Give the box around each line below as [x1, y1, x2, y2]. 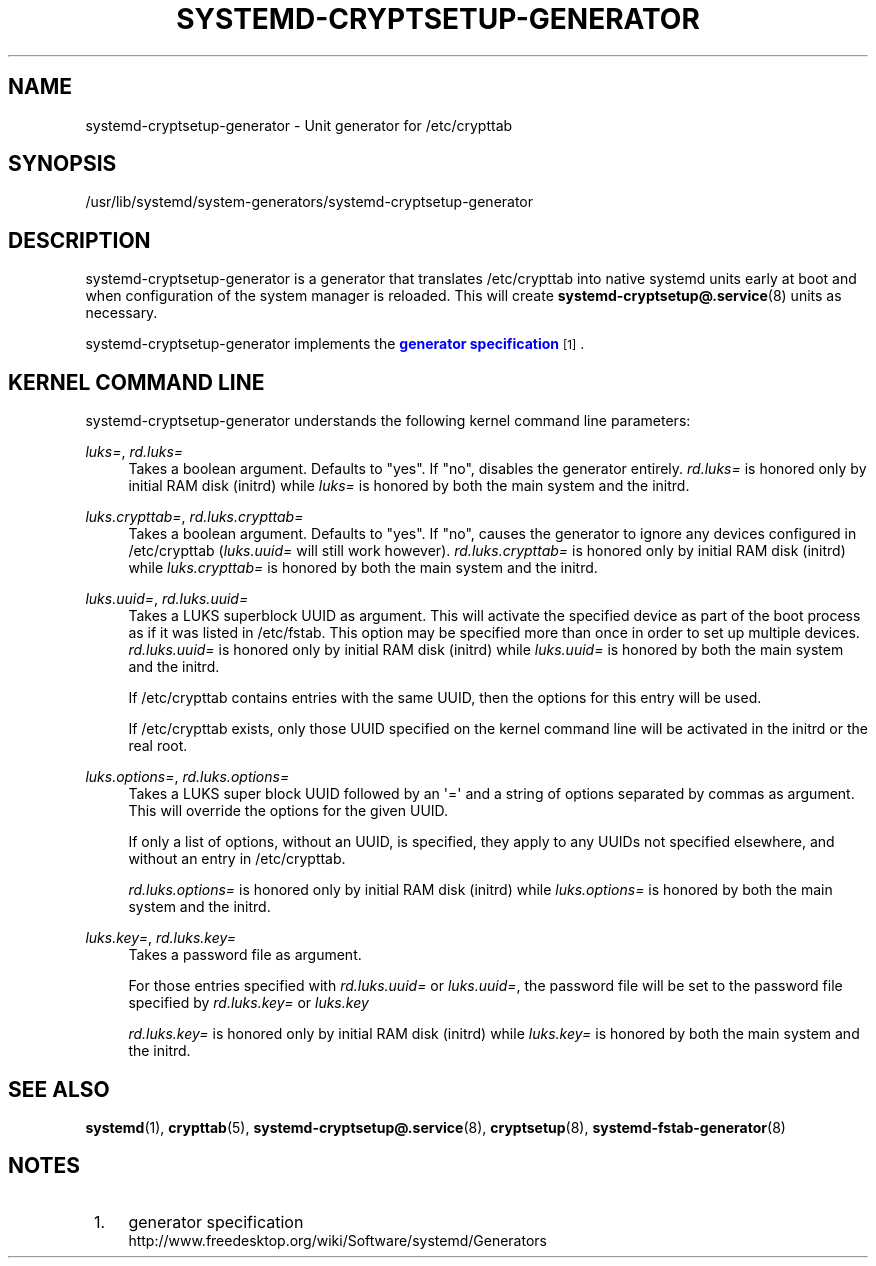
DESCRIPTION [8, 227, 151, 253]
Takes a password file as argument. [128, 946, 362, 964]
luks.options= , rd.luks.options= [85, 768, 290, 786]
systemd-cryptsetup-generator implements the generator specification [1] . [85, 335, 585, 353]
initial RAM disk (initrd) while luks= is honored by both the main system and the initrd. [128, 477, 690, 495]
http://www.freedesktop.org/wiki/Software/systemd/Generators [128, 1231, 547, 1249]
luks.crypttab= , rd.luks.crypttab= [85, 508, 304, 526]
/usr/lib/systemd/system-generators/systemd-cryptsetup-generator [85, 193, 534, 211]
